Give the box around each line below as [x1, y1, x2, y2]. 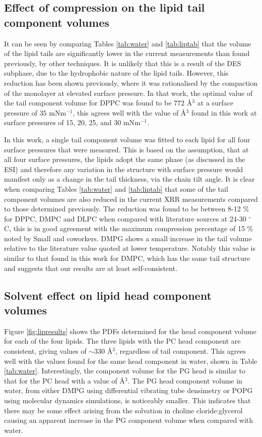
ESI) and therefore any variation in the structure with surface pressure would [4, 163, 243, 174]
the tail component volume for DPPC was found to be [4, 97, 172, 108]
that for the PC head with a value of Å [4, 375, 125, 386]
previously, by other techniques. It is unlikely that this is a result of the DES [4, 58, 241, 68]
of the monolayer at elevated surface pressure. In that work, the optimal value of [4, 87, 253, 98]
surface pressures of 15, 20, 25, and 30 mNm [4, 117, 141, 128]
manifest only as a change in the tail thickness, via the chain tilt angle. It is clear [4, 174, 255, 184]
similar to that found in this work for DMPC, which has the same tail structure [4, 253, 250, 263]
